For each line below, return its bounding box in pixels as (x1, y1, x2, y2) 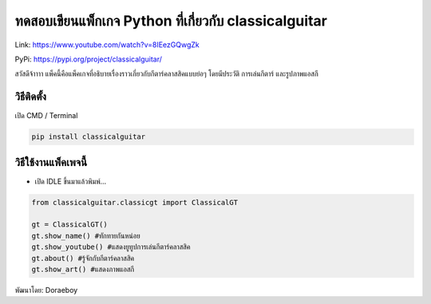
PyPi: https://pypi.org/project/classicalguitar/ (14, 54, 163, 64)
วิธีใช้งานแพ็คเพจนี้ (14, 156, 88, 169)
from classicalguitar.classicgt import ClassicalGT (31, 198, 239, 207)
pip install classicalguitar (31, 132, 146, 141)
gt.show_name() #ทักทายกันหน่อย (31, 231, 140, 240)
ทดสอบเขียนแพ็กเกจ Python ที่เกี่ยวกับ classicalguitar (14, 12, 327, 30)
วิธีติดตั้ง (14, 90, 47, 104)
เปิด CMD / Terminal (14, 111, 78, 120)
